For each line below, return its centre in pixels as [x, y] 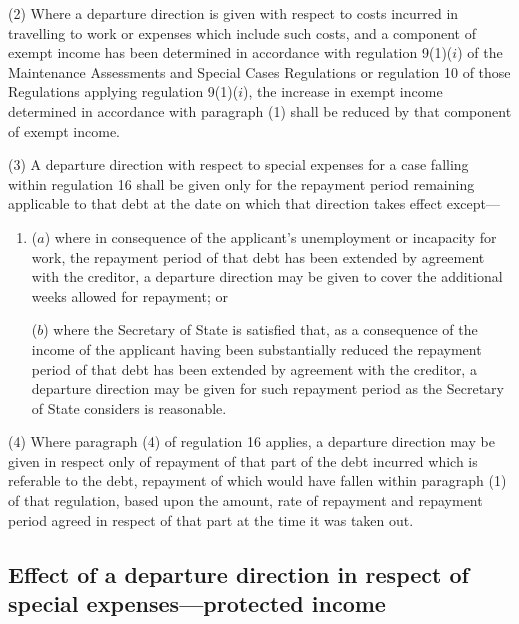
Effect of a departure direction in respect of [238, 573]
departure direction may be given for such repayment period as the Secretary [267, 388]
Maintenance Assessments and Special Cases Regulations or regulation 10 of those [259, 71]
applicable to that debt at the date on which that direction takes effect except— [254, 203]
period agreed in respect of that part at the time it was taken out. [211, 519]
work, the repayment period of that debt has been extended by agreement [258, 256]
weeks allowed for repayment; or [129, 295]
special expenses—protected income [197, 603]
